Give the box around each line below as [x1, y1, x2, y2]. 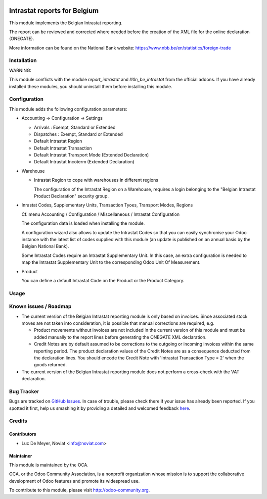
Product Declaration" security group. [34, 193, 109, 199]
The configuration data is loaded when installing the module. [21, 220, 145, 226]
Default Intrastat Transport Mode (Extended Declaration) [34, 152, 149, 158]
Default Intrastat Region [34, 138, 83, 144]
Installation [9, 57, 37, 64]
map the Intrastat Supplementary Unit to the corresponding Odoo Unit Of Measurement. [21, 259, 201, 265]
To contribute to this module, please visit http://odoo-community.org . [9, 487, 150, 493]
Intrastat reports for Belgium [9, 6, 99, 15]
